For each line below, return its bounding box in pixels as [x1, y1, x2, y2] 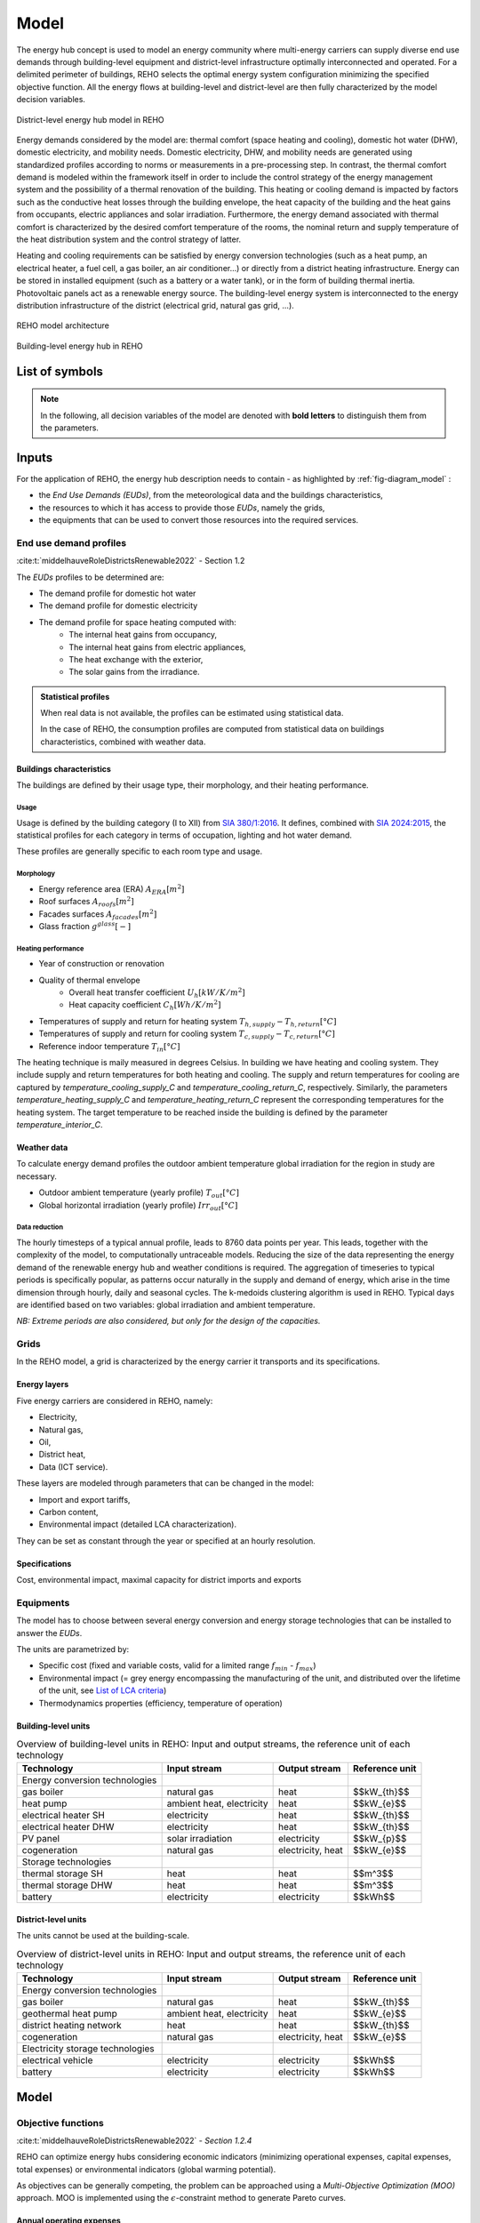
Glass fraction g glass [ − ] [38, 920, 132, 931]
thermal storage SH [21, 1867, 104, 1880]
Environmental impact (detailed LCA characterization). [38, 1519, 237, 1529]
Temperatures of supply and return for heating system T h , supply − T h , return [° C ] [38, 1015, 337, 1029]
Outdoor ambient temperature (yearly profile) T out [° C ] [38, 1187, 240, 1200]
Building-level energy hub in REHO [16, 341, 144, 351]
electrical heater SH [21, 1810, 106, 1822]
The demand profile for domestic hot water [38, 588, 196, 598]
